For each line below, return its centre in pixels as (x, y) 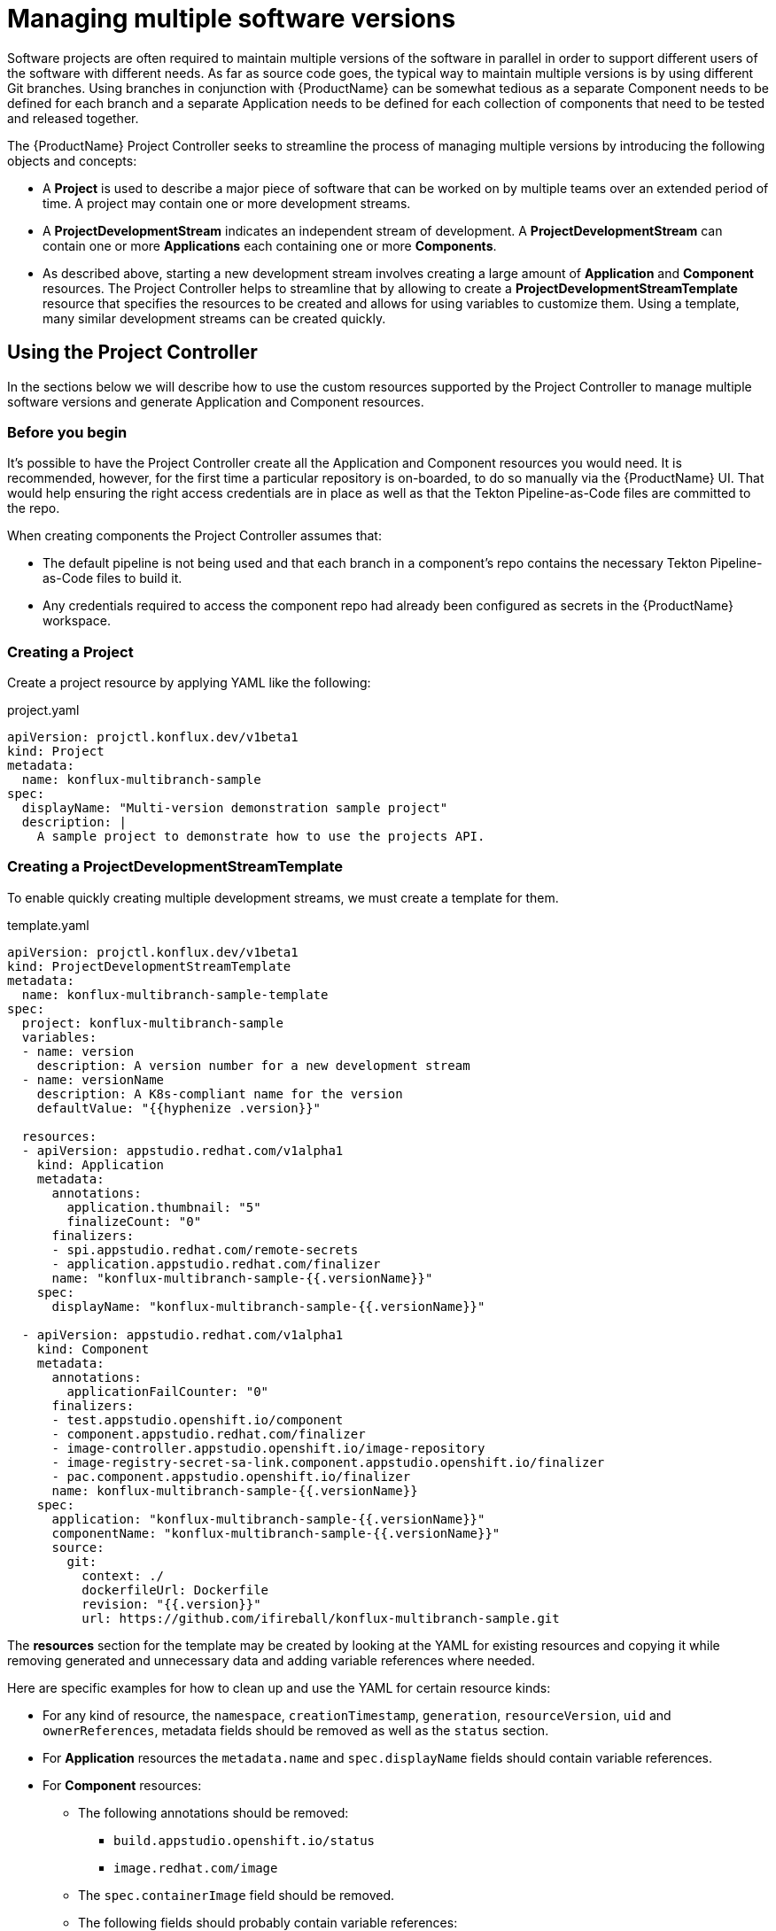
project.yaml (43, 710)
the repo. (34, 508)
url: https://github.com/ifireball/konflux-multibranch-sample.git (321, 1618)
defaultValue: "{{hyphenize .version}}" (179, 1108)
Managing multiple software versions (232, 19)
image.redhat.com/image (196, 1868)
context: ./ (123, 1575)
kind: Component (93, 1349)
